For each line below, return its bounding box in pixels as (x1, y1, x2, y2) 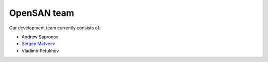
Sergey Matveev (21, 41, 56, 47)
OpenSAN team (9, 7, 74, 18)
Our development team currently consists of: (9, 25, 101, 31)
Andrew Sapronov (21, 34, 59, 40)
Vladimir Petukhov (21, 48, 59, 54)
